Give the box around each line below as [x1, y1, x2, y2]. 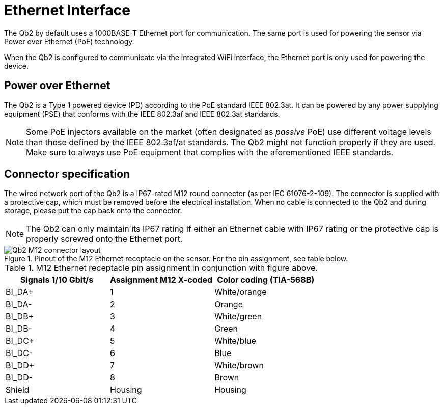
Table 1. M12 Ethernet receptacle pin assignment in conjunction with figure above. [5, 263, 318, 274]
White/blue [214, 336, 256, 346]
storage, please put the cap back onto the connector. [4, 206, 182, 215]
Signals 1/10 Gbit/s [20, 275, 94, 285]
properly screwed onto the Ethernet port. [26, 234, 183, 244]
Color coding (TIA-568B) [217, 275, 315, 285]
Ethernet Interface [4, 2, 130, 19]
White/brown [214, 360, 264, 371]
